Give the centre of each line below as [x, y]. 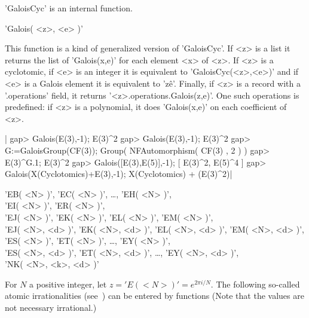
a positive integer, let [68, 284]
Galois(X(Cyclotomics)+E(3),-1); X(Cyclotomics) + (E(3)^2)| [119, 174]
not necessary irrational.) [51, 308]
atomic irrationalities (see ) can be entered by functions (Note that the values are [154, 296]
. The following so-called [255, 284]
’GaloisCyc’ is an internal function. [69, 8]
